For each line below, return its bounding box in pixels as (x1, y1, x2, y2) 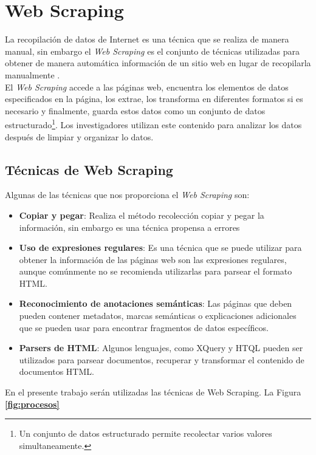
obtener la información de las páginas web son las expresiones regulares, (19, 253, 287, 265)
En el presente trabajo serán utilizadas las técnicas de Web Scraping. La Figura (5, 386, 301, 399)
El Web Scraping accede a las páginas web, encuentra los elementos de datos (5, 80, 289, 93)
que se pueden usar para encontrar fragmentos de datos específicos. (19, 321, 269, 334)
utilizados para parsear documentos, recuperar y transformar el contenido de (19, 353, 304, 366)
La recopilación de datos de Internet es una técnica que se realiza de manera (5, 33, 289, 46)
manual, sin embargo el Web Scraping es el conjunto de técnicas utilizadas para (5, 44, 300, 57)
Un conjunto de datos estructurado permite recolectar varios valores (19, 427, 272, 440)
